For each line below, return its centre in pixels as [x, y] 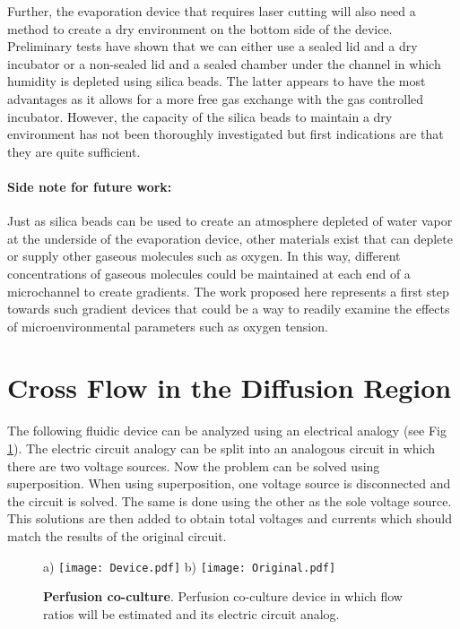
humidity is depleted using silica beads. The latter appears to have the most [217, 81]
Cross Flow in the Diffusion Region [230, 388]
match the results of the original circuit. [117, 535]
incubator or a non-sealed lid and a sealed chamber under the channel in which [224, 63]
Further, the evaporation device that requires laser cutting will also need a [212, 11]
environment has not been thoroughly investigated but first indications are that [226, 134]
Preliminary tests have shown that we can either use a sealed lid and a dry [213, 46]
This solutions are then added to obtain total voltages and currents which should [230, 518]
